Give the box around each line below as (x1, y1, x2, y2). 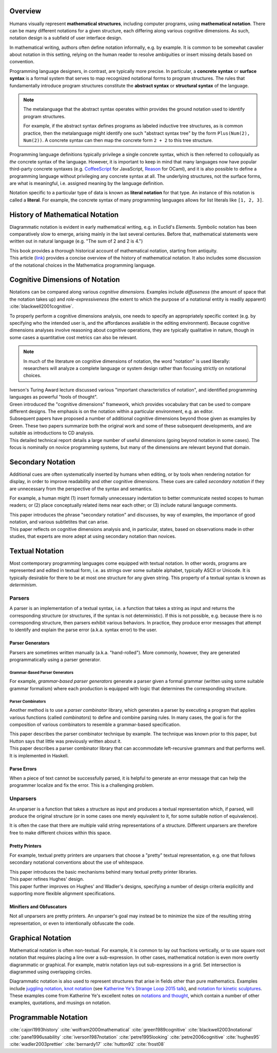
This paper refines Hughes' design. (9, 876, 84, 882)
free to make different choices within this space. (9, 829, 111, 836)
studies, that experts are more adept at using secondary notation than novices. (9, 533, 176, 539)
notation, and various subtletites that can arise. (9, 519, 109, 525)
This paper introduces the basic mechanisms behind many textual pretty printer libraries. (9, 869, 197, 875)
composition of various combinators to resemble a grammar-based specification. (9, 722, 181, 728)
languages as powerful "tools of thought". (9, 394, 98, 400)
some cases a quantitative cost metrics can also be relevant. (9, 334, 138, 340)
